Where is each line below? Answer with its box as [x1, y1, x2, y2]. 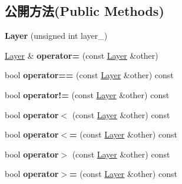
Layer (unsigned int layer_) [5, 29, 108, 42]
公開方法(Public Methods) [5, 2, 164, 20]
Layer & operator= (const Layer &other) [5, 49, 158, 61]
